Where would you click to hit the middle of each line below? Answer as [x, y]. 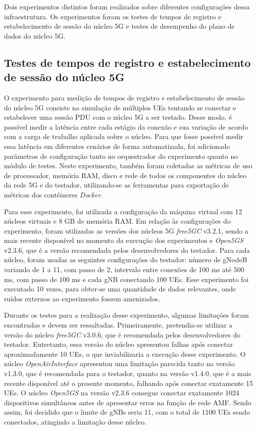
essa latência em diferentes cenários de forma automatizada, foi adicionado [117, 146]
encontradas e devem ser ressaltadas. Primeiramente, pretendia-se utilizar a [118, 325]
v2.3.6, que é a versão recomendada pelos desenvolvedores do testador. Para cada [127, 250]
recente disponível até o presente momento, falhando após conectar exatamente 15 [128, 383]
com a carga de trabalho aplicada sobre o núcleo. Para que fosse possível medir [124, 136]
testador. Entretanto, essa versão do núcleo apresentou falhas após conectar [119, 344]
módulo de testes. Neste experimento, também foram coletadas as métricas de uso [128, 166]
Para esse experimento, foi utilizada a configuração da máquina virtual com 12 [123, 211]
